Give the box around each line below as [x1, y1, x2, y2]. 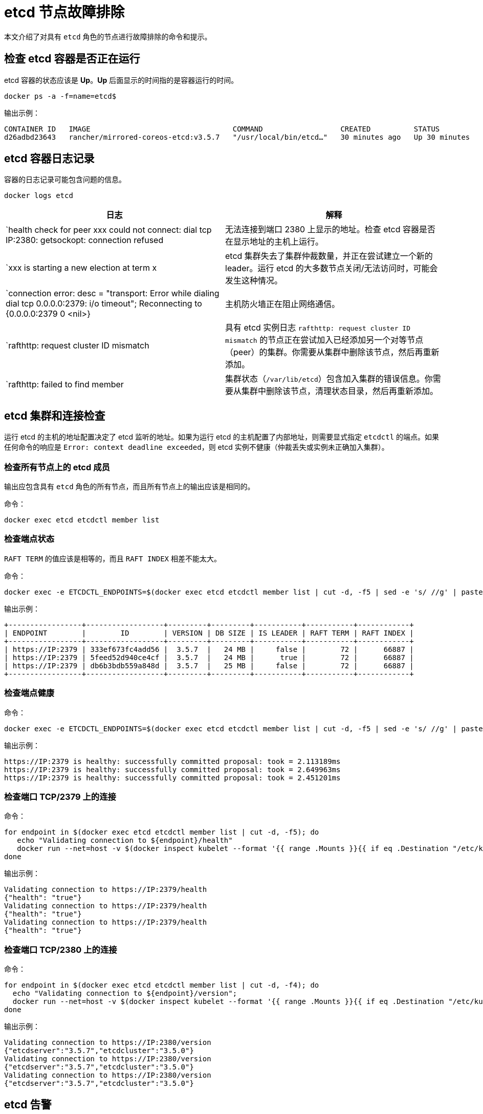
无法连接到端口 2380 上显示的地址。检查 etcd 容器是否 [225, 224, 435, 235]
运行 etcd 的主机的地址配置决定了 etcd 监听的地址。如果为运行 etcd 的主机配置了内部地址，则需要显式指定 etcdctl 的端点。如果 [4, 432, 440, 442]
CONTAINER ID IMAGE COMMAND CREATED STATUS [4, 124, 440, 133]
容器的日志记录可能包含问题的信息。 [4, 175, 126, 184]
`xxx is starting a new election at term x [6, 263, 157, 273]
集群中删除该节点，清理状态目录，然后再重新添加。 [241, 386, 438, 397]
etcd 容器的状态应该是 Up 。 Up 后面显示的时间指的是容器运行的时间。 [4, 75, 238, 84]
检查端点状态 [4, 534, 55, 544]
